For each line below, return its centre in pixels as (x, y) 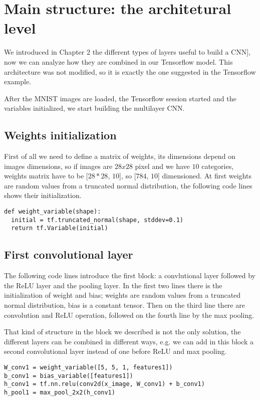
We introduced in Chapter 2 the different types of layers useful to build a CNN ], (127, 52)
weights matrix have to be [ (46, 176)
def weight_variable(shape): (53, 212)
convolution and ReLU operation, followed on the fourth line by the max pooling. (129, 315)
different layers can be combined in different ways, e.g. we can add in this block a (129, 341)
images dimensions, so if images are (58, 166)
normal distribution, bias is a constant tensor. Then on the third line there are (124, 305)
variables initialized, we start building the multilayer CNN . (94, 108)
